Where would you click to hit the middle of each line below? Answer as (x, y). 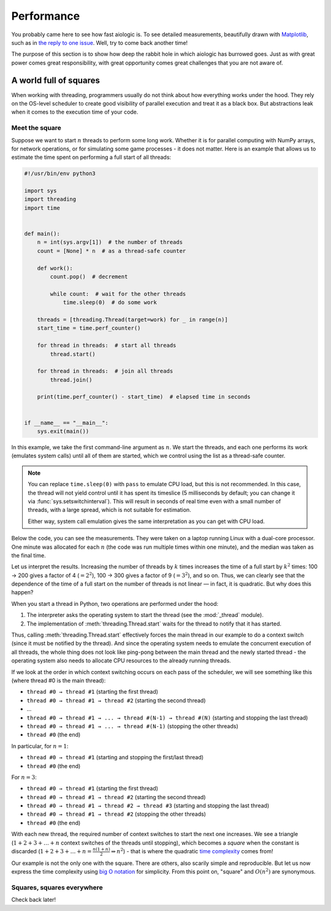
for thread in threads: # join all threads (105, 371)
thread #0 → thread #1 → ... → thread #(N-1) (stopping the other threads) (132, 726)
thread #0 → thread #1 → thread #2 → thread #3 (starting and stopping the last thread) (148, 806)
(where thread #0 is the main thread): (59, 680)
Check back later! (34, 900)
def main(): (42, 234)
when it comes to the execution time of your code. (75, 112)
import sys (40, 191)
